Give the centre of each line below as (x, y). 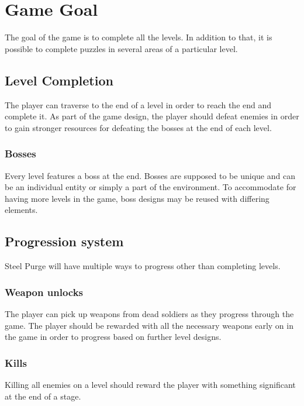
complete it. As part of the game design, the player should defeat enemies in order (152, 116)
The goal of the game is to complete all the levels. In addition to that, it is (139, 37)
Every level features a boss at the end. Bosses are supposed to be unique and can (150, 175)
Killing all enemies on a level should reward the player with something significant (150, 384)
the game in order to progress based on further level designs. (113, 337)
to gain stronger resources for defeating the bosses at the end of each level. (138, 127)
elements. (21, 210)
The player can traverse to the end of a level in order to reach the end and (138, 104)
